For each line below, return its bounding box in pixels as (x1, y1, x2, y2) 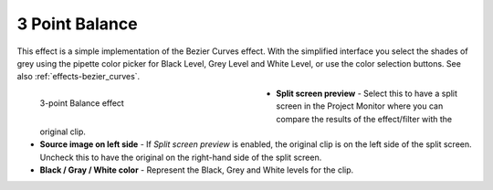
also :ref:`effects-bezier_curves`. (16, 71, 141, 82)
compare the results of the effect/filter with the (276, 113, 453, 124)
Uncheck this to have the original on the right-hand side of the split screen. (39, 152, 322, 163)
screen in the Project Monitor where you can (276, 100, 444, 111)
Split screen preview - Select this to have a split (276, 88, 458, 99)
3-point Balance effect (39, 97, 125, 109)
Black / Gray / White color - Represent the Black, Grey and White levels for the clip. (39, 164, 354, 175)
